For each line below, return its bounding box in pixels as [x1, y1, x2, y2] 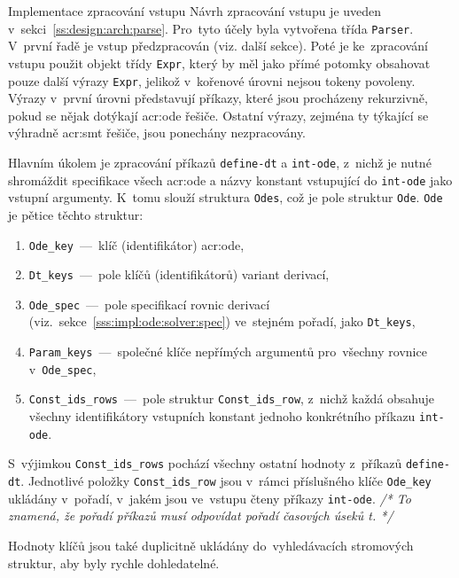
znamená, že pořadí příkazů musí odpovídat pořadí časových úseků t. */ [8, 506, 393, 525]
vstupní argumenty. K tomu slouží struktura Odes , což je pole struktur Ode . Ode [8, 188, 443, 207]
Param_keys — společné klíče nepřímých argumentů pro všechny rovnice [28, 342, 427, 361]
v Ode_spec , [28, 359, 97, 378]
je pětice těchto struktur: [8, 205, 144, 223]
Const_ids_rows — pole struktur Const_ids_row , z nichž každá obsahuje [28, 389, 435, 408]
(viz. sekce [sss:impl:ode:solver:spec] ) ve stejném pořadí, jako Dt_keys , [28, 312, 416, 331]
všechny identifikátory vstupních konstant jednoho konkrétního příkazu [28, 407, 416, 426]
